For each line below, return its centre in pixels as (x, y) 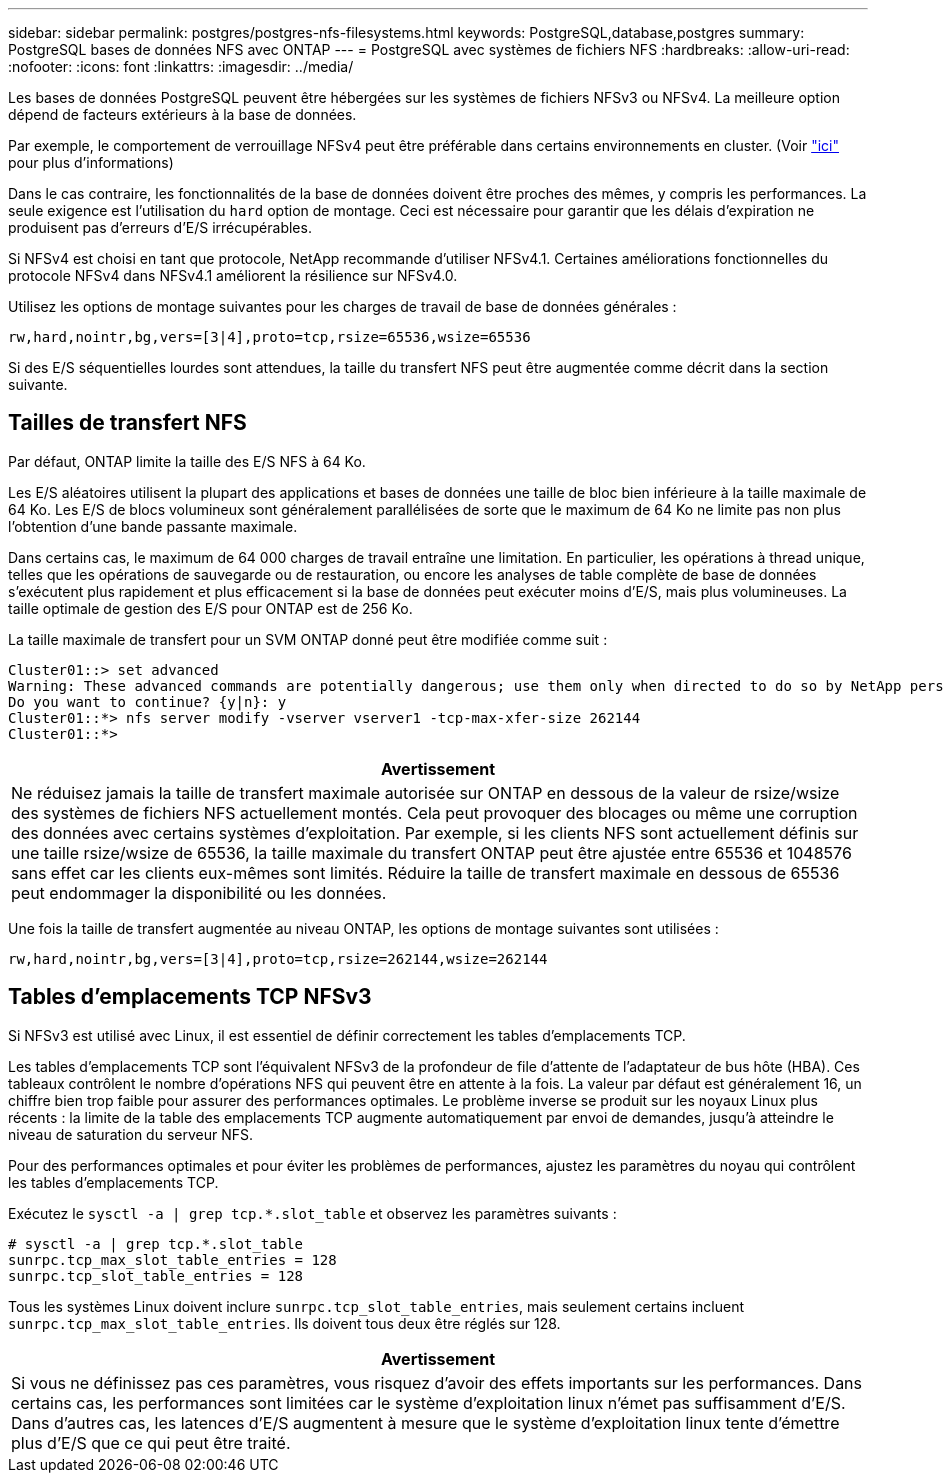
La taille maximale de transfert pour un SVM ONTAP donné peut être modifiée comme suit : (308, 639)
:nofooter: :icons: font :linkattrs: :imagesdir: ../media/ (181, 66)
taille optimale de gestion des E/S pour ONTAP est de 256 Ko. (210, 608)
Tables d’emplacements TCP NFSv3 (190, 997)
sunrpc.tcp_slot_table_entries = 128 (156, 1275)
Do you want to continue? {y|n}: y (147, 701)
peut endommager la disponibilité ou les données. (199, 892)
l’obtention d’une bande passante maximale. (153, 526)
